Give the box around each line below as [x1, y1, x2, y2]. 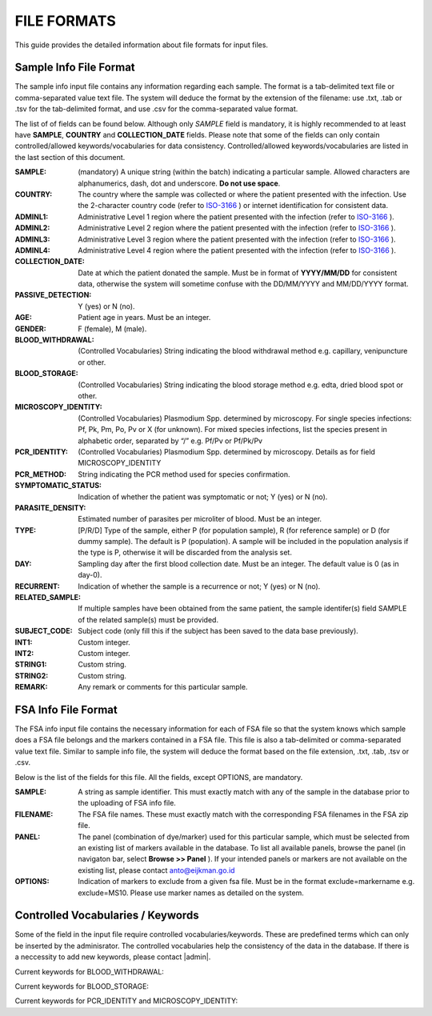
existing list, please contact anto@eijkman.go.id [78, 865, 235, 875]
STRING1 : [14, 660, 47, 670]
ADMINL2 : [14, 223, 50, 233]
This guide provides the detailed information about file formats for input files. [14, 40, 268, 50]
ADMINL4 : [14, 245, 51, 255]
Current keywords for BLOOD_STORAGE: [14, 982, 150, 991]
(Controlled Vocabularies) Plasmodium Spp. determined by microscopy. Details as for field [78, 446, 376, 456]
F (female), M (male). [78, 324, 147, 334]
